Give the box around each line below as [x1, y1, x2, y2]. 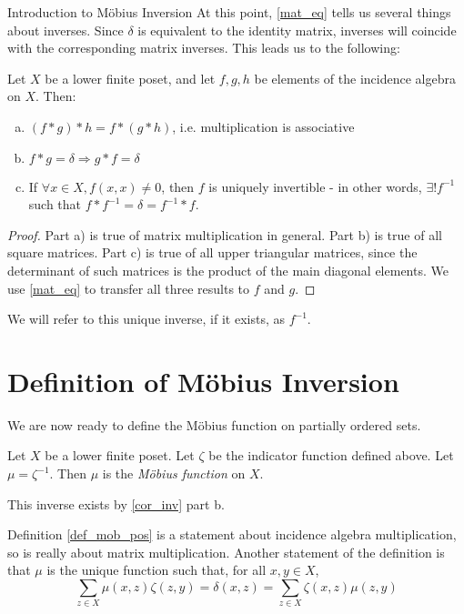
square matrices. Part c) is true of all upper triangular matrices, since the [7, 243, 418, 262]
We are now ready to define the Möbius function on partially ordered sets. [7, 415, 421, 434]
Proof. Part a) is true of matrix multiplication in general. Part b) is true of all [7, 225, 442, 244]
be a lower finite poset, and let [45, 68, 216, 87]
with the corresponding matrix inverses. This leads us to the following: [7, 38, 400, 57]
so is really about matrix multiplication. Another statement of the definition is [7, 542, 445, 561]
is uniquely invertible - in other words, [208, 176, 422, 196]
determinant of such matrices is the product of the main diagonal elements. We [7, 260, 449, 279]
